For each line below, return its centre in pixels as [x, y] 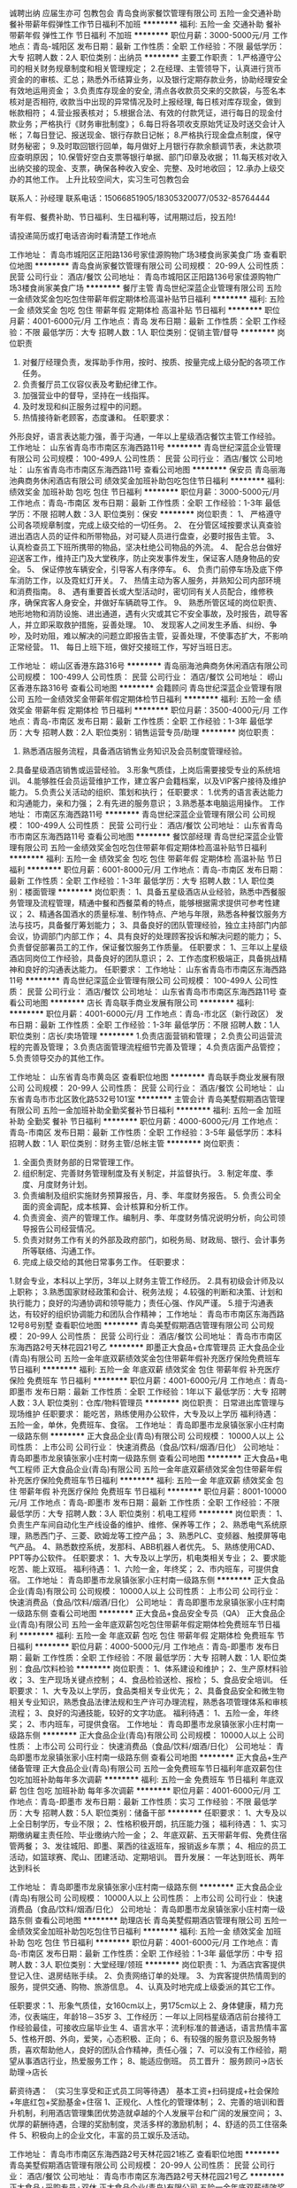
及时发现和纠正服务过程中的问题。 [84, 406]
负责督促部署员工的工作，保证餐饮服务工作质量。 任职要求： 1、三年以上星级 [148, 947]
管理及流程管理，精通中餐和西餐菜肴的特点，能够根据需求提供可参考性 [144, 903]
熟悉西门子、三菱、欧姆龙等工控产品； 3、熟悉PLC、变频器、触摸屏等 [152, 1536]
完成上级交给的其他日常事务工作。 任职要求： [104, 1262]
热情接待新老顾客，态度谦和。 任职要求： [97, 418]
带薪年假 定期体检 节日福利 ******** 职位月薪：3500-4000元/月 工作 [161, 710]
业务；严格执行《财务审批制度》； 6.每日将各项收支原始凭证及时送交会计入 [151, 124]
